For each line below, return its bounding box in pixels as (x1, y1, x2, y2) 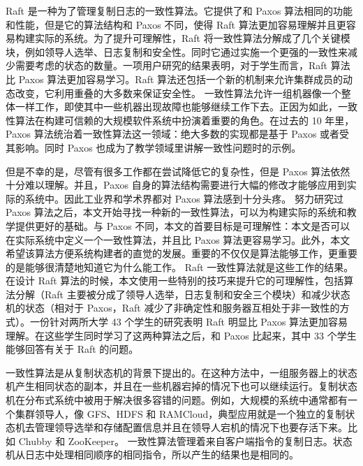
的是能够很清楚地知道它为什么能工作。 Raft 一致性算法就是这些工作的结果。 (6, 259, 354, 274)
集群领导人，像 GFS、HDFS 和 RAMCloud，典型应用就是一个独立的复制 (15, 406, 346, 421)
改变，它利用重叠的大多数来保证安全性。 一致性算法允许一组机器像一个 (15, 85, 341, 100)
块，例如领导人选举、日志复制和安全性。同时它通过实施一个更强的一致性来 (6, 44, 348, 59)
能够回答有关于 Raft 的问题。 (6, 342, 139, 356)
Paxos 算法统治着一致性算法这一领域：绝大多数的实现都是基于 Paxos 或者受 (6, 126, 350, 141)
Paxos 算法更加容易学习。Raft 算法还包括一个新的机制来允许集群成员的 (18, 71, 343, 86)
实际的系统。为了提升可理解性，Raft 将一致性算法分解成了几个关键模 (34, 31, 350, 45)
